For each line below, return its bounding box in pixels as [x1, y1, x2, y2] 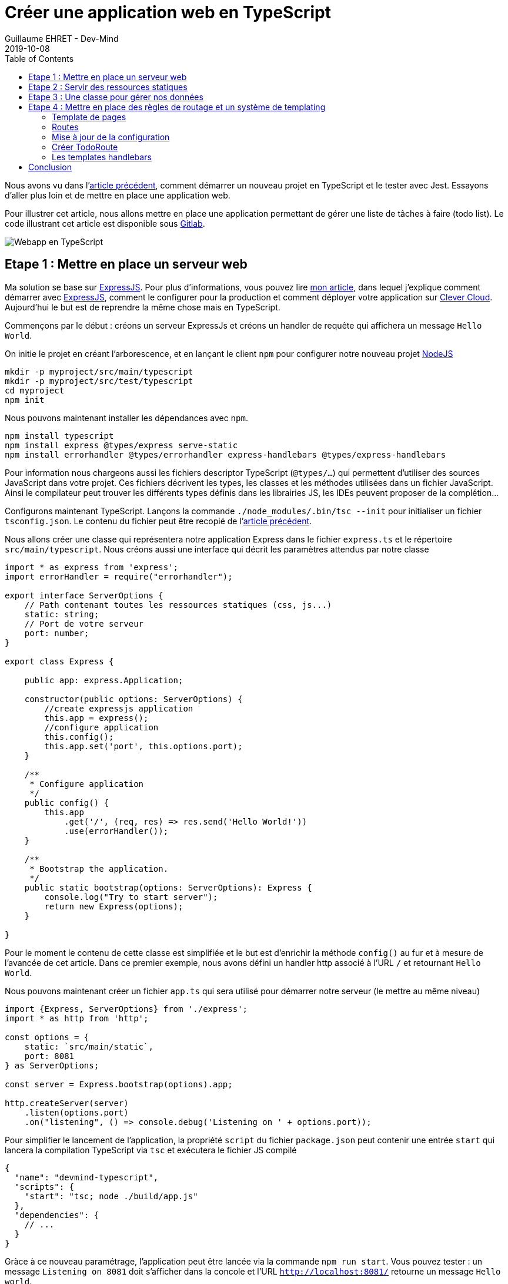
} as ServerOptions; [5, 1060, 99, 1070]
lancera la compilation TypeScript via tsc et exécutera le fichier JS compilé [5, 1144, 297, 1155]
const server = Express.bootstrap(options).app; [5, 1079, 233, 1089]
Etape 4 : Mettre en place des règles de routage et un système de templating [28, 101, 326, 112]
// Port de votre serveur [24, 618, 144, 628]
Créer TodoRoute [52, 141, 118, 152]
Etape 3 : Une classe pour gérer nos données [28, 91, 203, 102]
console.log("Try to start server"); [44, 892, 218, 902]
